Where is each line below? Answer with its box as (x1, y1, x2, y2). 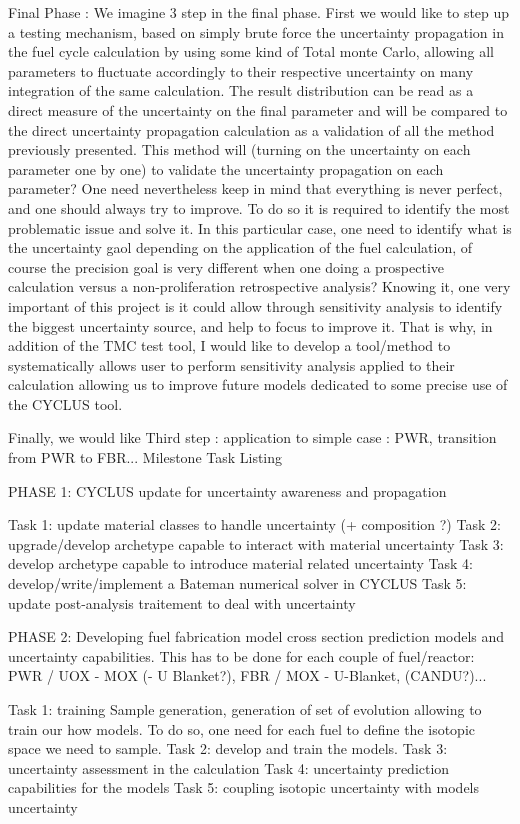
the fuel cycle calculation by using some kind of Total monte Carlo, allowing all (8, 41, 494, 62)
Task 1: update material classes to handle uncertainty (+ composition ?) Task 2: (8, 514, 501, 535)
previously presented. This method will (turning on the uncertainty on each (8, 139, 471, 160)
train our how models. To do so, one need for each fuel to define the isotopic (8, 718, 475, 739)
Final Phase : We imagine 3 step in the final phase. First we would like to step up (8, 2, 510, 22)
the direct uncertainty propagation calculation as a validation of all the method (8, 119, 495, 140)
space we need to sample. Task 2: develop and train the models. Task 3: (8, 738, 448, 759)
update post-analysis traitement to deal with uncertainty (8, 592, 356, 613)
